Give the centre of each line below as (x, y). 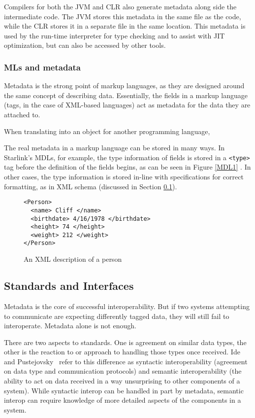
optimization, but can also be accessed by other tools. (85, 45)
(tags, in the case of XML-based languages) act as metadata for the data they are (127, 105)
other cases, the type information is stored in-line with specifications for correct (124, 176)
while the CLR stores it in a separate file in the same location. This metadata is (125, 26)
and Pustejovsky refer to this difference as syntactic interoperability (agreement (126, 361)
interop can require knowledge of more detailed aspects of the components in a (123, 400)
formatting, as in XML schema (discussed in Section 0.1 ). (91, 186)
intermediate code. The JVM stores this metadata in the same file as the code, (123, 16)
